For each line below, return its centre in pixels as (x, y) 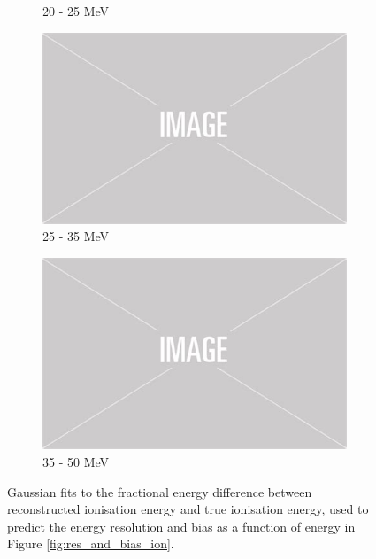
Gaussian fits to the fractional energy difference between (160, 491)
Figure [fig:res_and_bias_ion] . (91, 543)
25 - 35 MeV (76, 236)
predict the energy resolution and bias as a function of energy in (181, 526)
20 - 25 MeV (76, 11)
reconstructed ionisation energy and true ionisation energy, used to (188, 509)
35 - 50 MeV (76, 461)
